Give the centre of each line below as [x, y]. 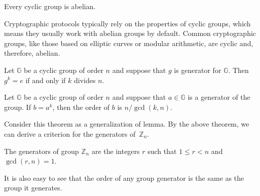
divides [85, 80]
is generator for [198, 70]
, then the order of [81, 107]
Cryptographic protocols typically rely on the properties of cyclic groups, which [127, 23]
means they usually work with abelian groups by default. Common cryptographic [130, 33]
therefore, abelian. [32, 53]
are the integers [116, 151]
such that [162, 151]
